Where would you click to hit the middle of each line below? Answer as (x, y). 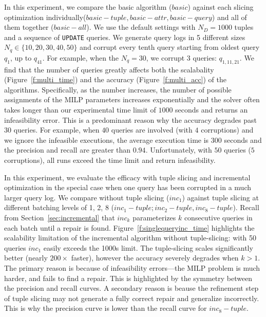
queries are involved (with (152, 130)
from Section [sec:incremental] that (60, 217)
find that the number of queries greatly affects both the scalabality (109, 69)
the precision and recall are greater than (68, 150)
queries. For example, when (56, 130)
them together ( (29, 27)
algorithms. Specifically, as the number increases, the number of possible (118, 89)
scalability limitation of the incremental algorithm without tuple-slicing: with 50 (130, 238)
